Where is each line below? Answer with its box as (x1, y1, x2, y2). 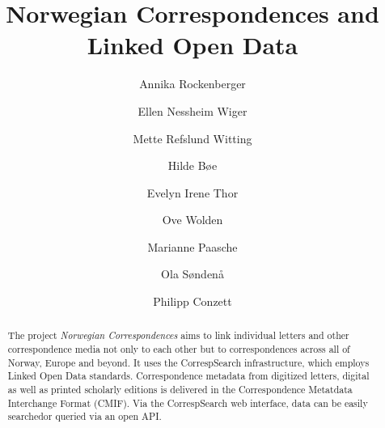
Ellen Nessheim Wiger (137, 102, 247, 119)
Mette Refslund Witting (133, 129, 252, 146)
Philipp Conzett (153, 293, 232, 310)
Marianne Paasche (147, 238, 238, 255)
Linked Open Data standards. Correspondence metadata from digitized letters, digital (7, 369, 370, 383)
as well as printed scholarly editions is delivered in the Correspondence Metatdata (7, 383, 353, 396)
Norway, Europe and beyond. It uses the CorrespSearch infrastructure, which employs (7, 355, 370, 369)
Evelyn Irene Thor (146, 184, 239, 201)
